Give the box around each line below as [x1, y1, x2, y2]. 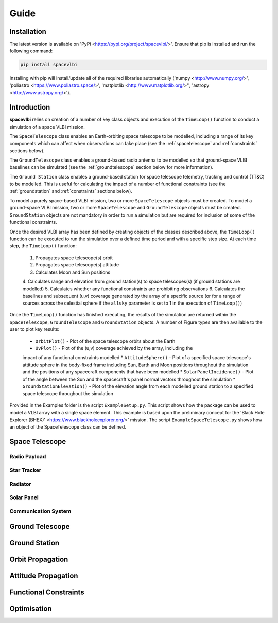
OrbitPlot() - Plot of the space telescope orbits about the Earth [35, 337, 176, 344]
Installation [9, 27, 46, 36]
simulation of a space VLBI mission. [9, 123, 85, 130]
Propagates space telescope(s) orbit [35, 255, 113, 261]
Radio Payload [9, 453, 46, 460]
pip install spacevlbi [20, 62, 78, 68]
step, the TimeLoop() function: [9, 243, 77, 249]
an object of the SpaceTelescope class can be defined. [9, 423, 126, 430]
